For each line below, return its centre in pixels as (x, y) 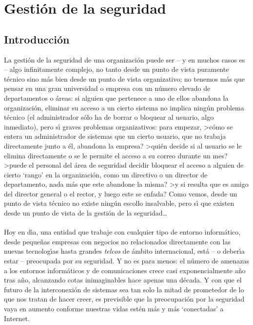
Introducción (37, 39)
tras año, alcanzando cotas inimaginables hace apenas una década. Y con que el (123, 280)
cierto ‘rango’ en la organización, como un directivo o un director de (106, 174)
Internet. (17, 318)
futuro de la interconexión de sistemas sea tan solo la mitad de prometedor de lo (124, 289)
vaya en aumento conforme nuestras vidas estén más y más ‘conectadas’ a (114, 309)
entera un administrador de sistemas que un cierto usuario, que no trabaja (115, 136)
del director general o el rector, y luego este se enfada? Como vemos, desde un (121, 193)
